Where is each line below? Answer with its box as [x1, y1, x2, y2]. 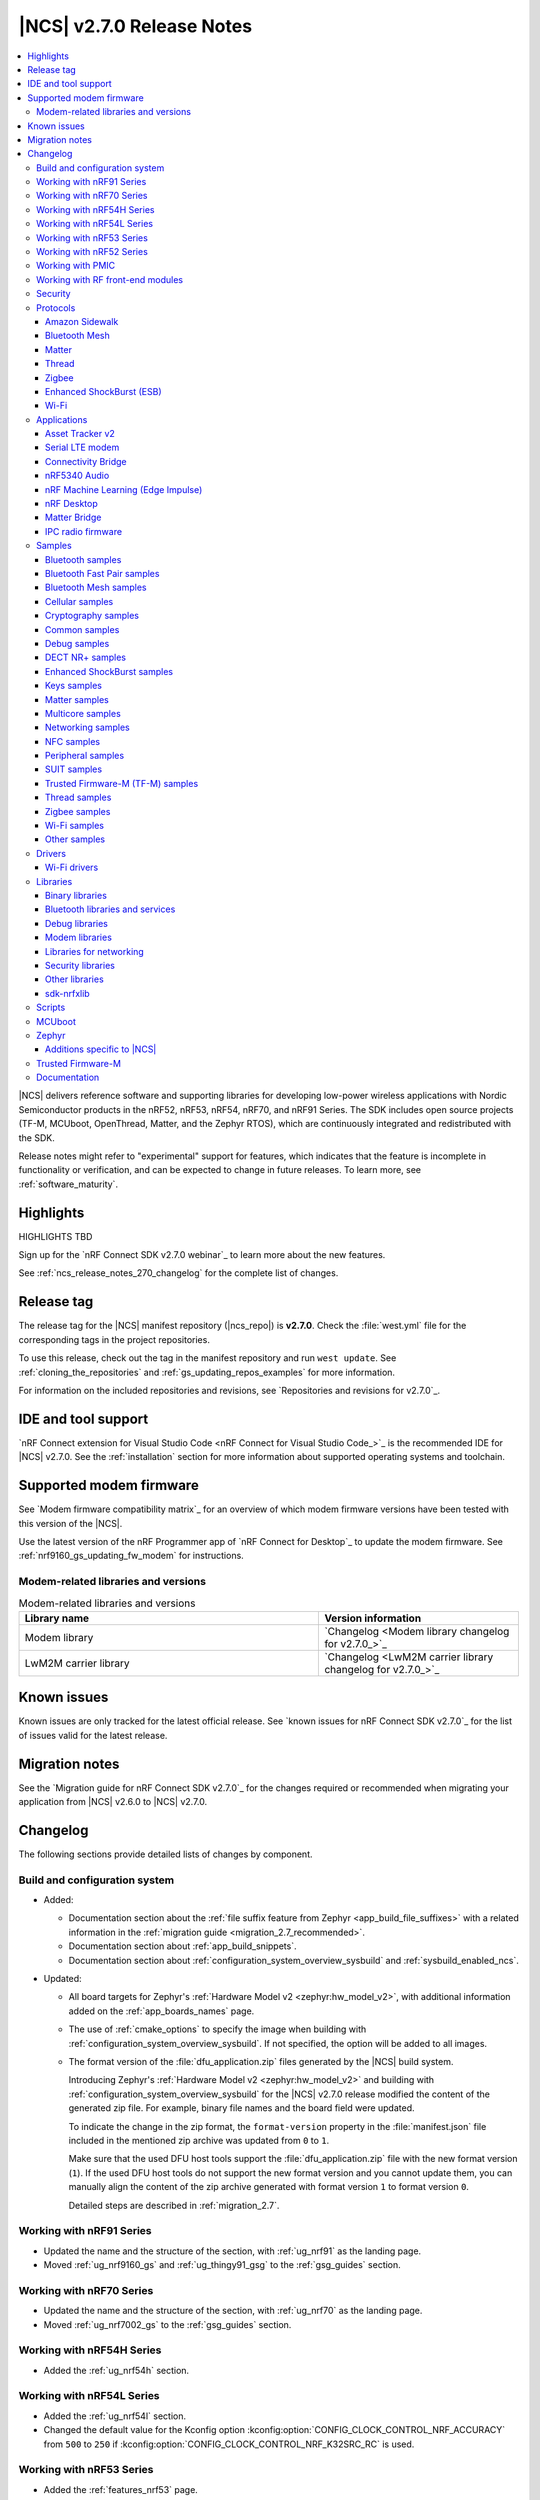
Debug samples [45, 637, 110, 649]
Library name [24, 1611, 90, 1625]
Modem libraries [45, 931, 112, 944]
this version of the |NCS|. [18, 1517, 123, 1529]
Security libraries [45, 959, 115, 971]
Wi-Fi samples [45, 820, 105, 832]
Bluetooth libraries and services [45, 903, 176, 915]
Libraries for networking [45, 945, 144, 957]
